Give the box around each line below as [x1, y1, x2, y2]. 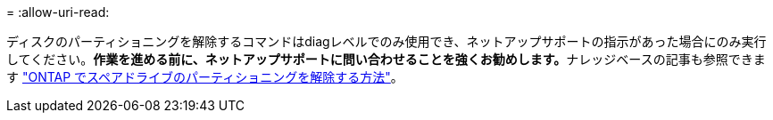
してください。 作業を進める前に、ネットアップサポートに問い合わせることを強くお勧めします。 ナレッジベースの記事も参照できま [6, 52, 766, 67]
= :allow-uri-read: [6, 4, 110, 20]
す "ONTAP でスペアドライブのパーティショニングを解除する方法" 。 [6, 69, 403, 84]
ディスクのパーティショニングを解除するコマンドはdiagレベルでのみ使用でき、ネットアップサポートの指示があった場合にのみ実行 [6, 34, 767, 49]
